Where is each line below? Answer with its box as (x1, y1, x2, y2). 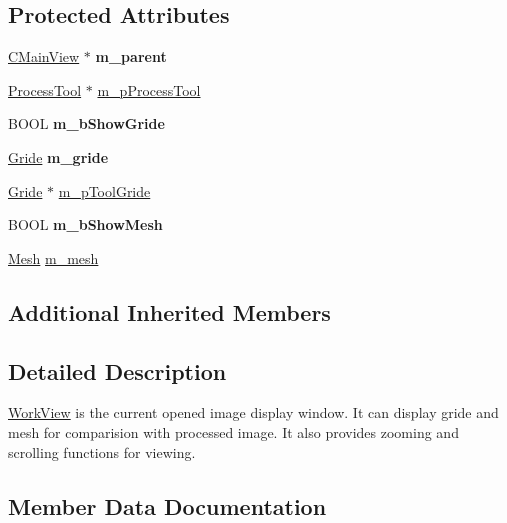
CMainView (8, 46, 80, 67)
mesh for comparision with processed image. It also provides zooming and (8, 421, 459, 442)
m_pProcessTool (97, 79, 201, 100)
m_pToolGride (58, 180, 151, 201)
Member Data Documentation (8, 490, 327, 521)
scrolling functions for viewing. (8, 441, 196, 462)
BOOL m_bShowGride (8, 113, 165, 134)
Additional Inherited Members (8, 296, 331, 327)
